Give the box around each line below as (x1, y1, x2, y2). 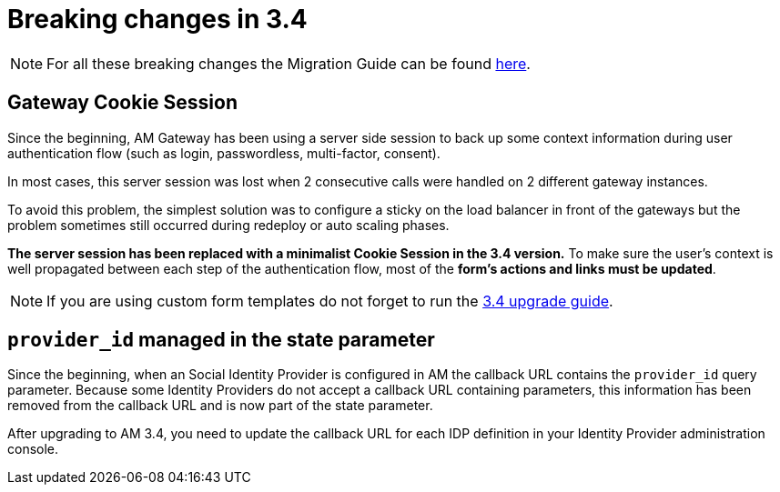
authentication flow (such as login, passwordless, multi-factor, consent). (7, 145, 441, 161)
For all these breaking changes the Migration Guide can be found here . (46, 54, 531, 73)
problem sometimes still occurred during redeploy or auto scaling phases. (7, 216, 450, 233)
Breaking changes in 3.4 (7, 4, 308, 35)
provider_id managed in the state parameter (7, 328, 435, 352)
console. (7, 441, 59, 457)
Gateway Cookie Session (7, 91, 238, 115)
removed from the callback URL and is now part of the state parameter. (7, 397, 433, 414)
